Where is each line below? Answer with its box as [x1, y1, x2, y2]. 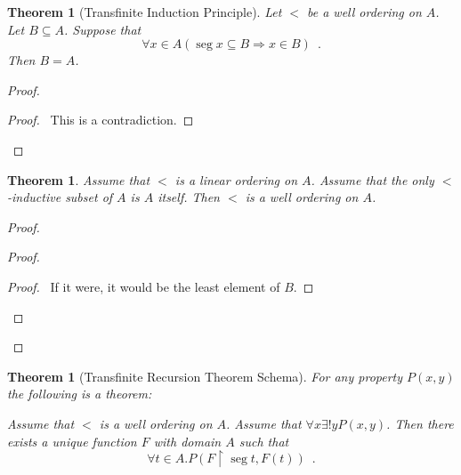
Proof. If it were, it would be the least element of [7, 277, 280, 295]
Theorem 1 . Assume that [7, 170, 150, 189]
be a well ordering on [306, 3, 422, 20]
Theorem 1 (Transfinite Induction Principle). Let [7, 3, 282, 20]
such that [239, 431, 289, 450]
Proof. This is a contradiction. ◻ [7, 110, 194, 129]
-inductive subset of [7, 188, 113, 206]
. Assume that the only [311, 170, 434, 189]
